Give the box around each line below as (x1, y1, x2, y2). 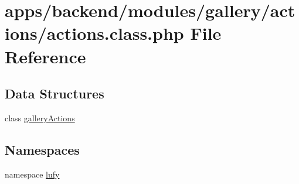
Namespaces (5, 140, 80, 158)
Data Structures (5, 84, 104, 103)
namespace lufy (5, 168, 60, 180)
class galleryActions (5, 111, 75, 124)
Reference (5, 44, 86, 68)
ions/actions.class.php (5, 21, 184, 45)
